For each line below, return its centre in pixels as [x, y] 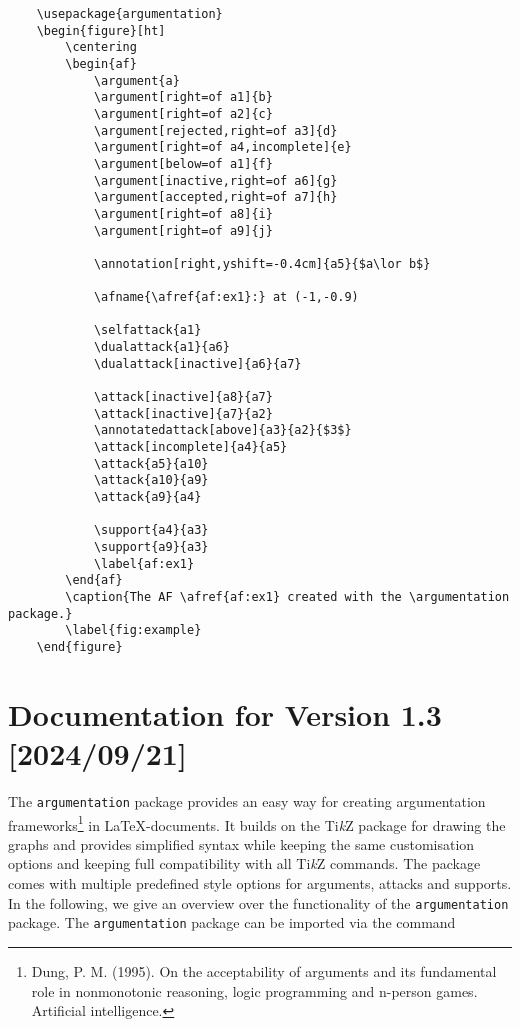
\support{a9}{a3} [151, 547]
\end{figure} [79, 646]
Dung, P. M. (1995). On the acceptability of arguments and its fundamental [264, 970]
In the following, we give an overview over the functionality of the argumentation [258, 902]
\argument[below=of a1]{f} [183, 163]
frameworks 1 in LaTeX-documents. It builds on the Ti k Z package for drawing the [257, 823]
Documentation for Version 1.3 [225, 713]
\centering [101, 47]
